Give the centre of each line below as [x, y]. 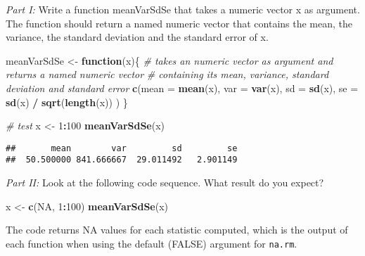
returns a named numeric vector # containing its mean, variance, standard [167, 74]
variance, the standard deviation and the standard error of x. [137, 37]
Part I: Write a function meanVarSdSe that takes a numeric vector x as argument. [183, 9]
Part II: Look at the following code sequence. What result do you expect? [165, 183]
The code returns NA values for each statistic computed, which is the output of [177, 230]
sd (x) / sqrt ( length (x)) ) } [67, 102]
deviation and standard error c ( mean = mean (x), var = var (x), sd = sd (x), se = [182, 88]
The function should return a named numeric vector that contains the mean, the [179, 23]
